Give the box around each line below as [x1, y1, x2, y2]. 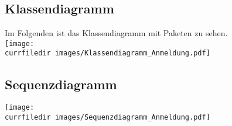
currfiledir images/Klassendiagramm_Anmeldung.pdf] [5, 49, 210, 58]
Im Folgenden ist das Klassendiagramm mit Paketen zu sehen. [5, 27, 228, 39]
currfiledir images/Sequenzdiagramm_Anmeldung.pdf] [5, 113, 210, 121]
